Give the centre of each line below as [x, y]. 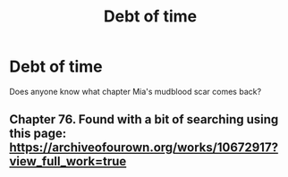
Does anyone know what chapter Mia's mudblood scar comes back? [136, 91]
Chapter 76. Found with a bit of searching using [144, 119]
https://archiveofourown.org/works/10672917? [144, 148]
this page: [38, 134]
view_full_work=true [68, 161]
